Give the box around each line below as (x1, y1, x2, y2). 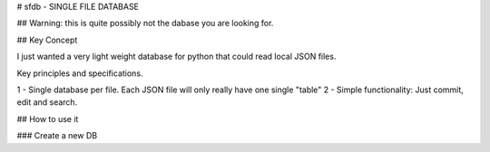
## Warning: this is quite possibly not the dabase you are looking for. (16, 18, 274, 29)
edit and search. (16, 97, 78, 108)
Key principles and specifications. (16, 68, 143, 79)
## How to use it (16, 113, 79, 124)
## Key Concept (16, 34, 78, 45)
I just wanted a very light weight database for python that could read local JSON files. (16, 51, 337, 62)
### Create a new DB (16, 130, 98, 141)
